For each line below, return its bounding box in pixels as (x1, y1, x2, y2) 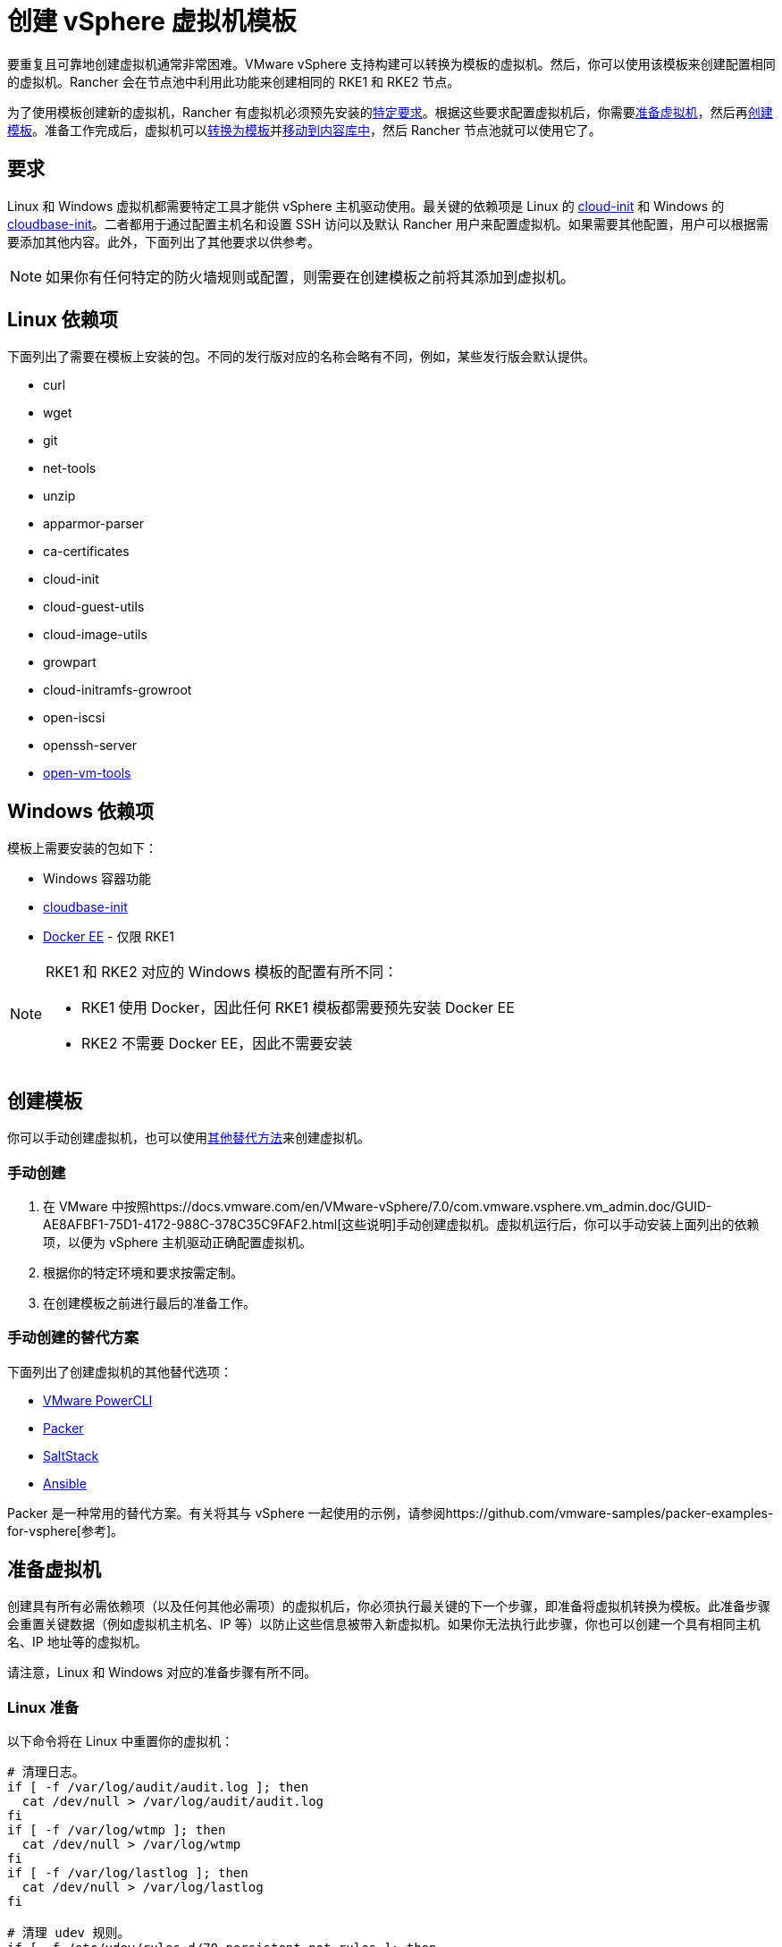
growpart (43, 654, 97, 670)
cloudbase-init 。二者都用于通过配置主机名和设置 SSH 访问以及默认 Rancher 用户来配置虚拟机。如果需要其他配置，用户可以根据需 (7, 215, 769, 232)
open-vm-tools (43, 765, 131, 781)
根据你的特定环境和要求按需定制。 (43, 1264, 243, 1280)
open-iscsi (43, 710, 105, 726)
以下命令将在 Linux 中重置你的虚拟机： (7, 1733, 234, 1749)
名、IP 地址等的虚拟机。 (7, 1634, 147, 1650)
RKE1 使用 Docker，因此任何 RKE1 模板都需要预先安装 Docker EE (81, 999, 515, 1017)
